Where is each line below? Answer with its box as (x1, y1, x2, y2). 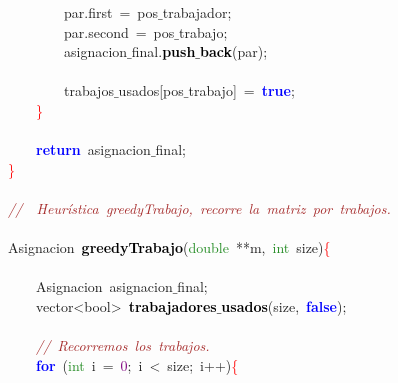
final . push (131, 41, 196, 62)
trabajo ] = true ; (188, 80, 295, 101)
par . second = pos (63, 21, 175, 42)
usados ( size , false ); (221, 295, 347, 316)
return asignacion (36, 139, 151, 160)
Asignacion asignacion (36, 276, 173, 297)
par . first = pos (63, 2, 159, 22)
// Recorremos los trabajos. (36, 335, 210, 356)
